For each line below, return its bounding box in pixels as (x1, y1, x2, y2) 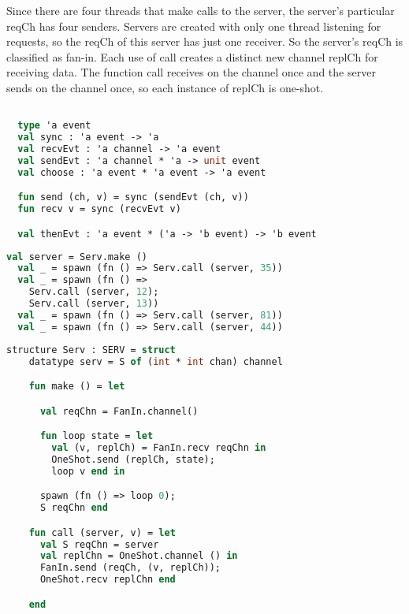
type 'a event (17, 120, 91, 132)
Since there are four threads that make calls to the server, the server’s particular (6, 2, 395, 18)
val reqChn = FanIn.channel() (39, 405, 199, 417)
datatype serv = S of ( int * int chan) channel (28, 355, 283, 367)
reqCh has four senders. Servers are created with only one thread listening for (6, 17, 381, 34)
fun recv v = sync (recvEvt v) (17, 203, 181, 215)
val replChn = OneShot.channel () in (39, 550, 238, 562)
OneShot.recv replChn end (39, 574, 176, 586)
